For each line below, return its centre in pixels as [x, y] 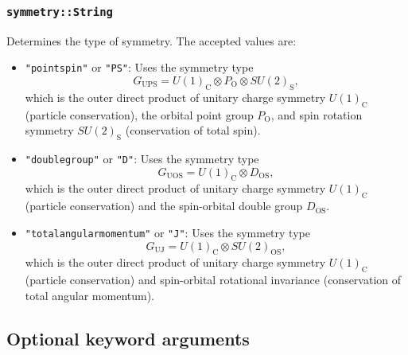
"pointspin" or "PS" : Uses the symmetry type [139, 67]
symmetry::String [60, 12]
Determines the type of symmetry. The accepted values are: [152, 40]
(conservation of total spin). [193, 130]
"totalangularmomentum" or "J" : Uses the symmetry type [167, 232]
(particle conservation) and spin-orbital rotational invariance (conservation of [213, 280]
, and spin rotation [317, 114]
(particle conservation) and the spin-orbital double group [164, 206]
